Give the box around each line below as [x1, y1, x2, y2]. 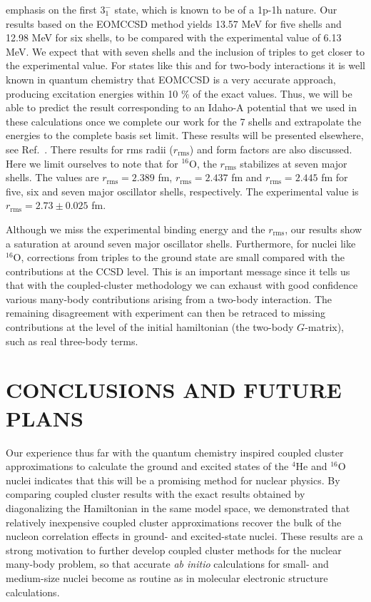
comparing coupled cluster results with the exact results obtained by [6, 486, 305, 501]
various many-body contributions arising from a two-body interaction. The [6, 291, 332, 306]
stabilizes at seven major [240, 155, 347, 170]
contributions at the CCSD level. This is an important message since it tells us [6, 263, 350, 278]
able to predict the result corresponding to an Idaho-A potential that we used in [6, 100, 357, 115]
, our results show [285, 221, 362, 236]
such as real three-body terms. [6, 333, 138, 348]
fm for [321, 170, 348, 185]
